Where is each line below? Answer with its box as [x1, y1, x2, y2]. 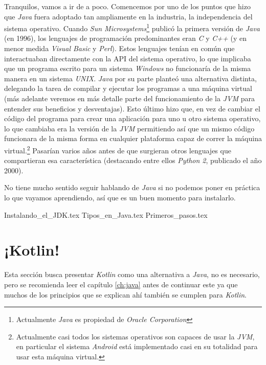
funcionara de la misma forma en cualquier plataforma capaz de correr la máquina [4, 133, 262, 144]
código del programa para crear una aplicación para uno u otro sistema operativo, [4, 113, 261, 124]
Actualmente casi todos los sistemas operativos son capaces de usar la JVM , [16, 331, 255, 341]
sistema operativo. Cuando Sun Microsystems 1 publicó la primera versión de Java [4, 21, 260, 33]
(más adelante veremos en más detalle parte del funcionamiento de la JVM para [4, 93, 255, 103]
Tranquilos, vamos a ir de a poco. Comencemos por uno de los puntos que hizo [4, 1, 251, 11]
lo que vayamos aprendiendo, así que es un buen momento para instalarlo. [4, 192, 236, 202]
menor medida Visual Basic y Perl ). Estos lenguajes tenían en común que [4, 43, 235, 54]
